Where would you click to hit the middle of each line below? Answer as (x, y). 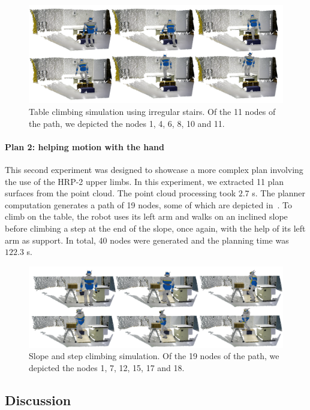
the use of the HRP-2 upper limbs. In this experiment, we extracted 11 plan (145, 181)
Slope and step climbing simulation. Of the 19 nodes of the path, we (154, 356)
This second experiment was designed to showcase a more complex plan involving (154, 169)
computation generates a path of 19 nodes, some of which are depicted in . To (149, 204)
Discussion (38, 400)
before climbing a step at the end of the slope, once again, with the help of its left (155, 228)
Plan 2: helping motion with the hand (85, 146)
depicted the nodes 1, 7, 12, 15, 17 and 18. (107, 367)
